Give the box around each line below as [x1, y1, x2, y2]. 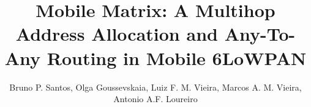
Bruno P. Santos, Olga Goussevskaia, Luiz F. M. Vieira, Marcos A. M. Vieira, [9, 80, 302, 93]
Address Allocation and [15, 21, 218, 46]
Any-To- [224, 21, 296, 46]
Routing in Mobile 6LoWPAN [47, 45, 307, 70]
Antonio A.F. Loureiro [113, 92, 198, 105]
